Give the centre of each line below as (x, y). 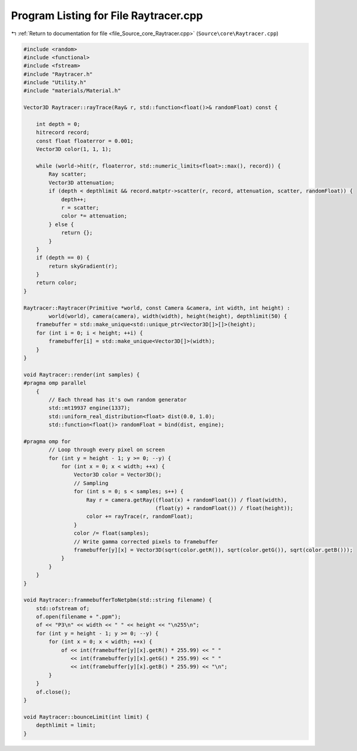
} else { (61, 224)
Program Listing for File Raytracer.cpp (107, 16)
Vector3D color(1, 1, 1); (74, 149)
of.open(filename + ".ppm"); (79, 617)
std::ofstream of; (63, 608)
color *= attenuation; (94, 216)
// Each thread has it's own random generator (118, 399)
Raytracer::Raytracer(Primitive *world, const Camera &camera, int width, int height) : (157, 308)
